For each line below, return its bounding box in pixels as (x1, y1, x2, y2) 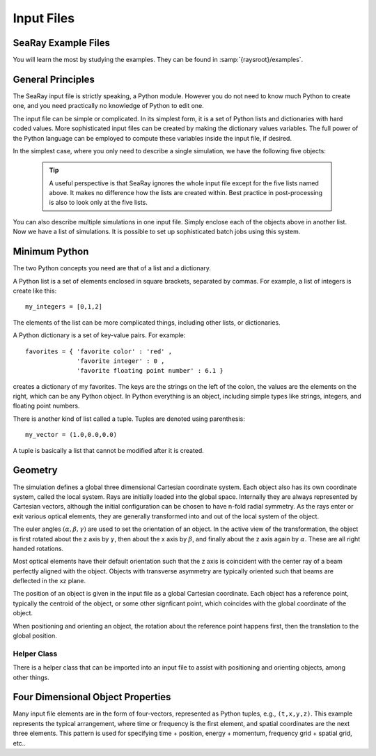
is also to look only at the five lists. (49, 199, 148, 207)
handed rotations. (13, 544, 64, 553)
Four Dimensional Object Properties (13, 691, 171, 703)
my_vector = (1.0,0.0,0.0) (25, 431, 118, 439)
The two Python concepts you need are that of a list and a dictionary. (13, 264, 212, 272)
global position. (13, 631, 57, 640)
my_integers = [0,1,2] (25, 303, 103, 311)
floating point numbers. (13, 401, 80, 410)
